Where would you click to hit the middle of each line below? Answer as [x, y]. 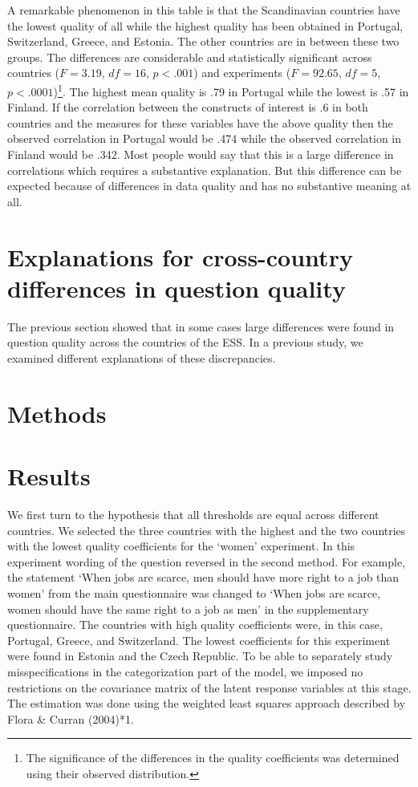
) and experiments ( [242, 73]
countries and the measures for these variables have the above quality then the [200, 122]
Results [49, 476]
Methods [57, 413]
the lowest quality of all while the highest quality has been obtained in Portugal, [205, 25]
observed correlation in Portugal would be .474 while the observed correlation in [205, 138]
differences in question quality [177, 288]
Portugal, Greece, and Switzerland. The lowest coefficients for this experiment [199, 640]
